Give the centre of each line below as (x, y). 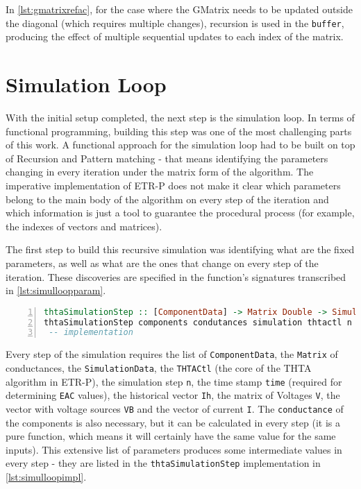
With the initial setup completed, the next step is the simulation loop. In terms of (180, 117)
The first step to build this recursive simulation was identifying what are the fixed (180, 249)
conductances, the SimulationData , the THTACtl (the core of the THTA (159, 367)
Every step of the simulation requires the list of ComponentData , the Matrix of (172, 354)
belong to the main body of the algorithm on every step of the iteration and (167, 199)
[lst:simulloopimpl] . (46, 477)
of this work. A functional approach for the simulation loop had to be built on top (180, 145)
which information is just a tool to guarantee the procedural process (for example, (180, 213)
